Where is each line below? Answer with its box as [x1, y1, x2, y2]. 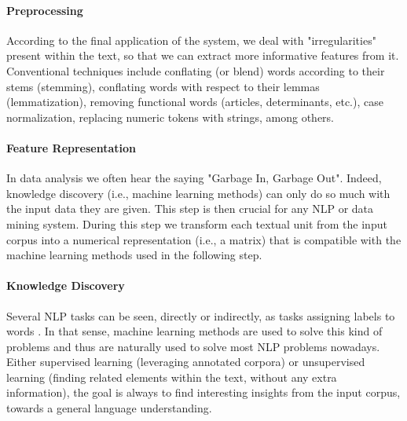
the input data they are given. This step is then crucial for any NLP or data [6, 200, 374, 217]
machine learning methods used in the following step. [6, 247, 262, 263]
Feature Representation [6, 139, 137, 156]
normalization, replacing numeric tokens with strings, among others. [6, 108, 335, 125]
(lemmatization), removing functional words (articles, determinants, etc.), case [6, 93, 383, 110]
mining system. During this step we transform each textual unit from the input [6, 215, 387, 232]
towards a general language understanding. [6, 400, 212, 416]
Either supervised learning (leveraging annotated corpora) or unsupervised [6, 353, 365, 370]
